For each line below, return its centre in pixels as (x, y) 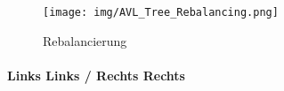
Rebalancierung (85, 40)
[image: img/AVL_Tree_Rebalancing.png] (161, 12)
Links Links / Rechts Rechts (96, 75)
